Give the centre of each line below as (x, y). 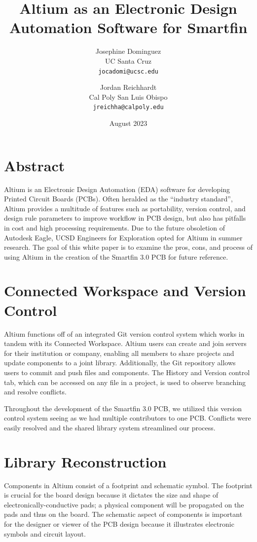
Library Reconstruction (85, 461)
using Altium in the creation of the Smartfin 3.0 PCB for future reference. (116, 256)
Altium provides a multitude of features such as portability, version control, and (125, 208)
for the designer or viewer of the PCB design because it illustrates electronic (119, 524)
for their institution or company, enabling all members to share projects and (119, 353)
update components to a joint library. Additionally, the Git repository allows (120, 363)
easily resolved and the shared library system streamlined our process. (110, 427)
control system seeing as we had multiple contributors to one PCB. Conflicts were (128, 418)
